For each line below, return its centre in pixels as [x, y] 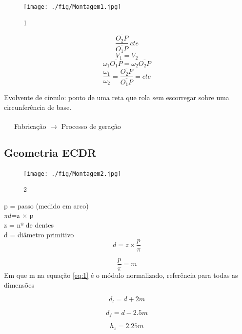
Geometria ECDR [50, 152]
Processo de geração [91, 126]
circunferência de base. [38, 107]
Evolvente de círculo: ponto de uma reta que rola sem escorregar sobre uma [117, 97]
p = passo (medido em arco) [46, 205]
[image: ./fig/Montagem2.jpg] [72, 174]
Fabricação [30, 126]
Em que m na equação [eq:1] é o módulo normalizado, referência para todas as [121, 275]
